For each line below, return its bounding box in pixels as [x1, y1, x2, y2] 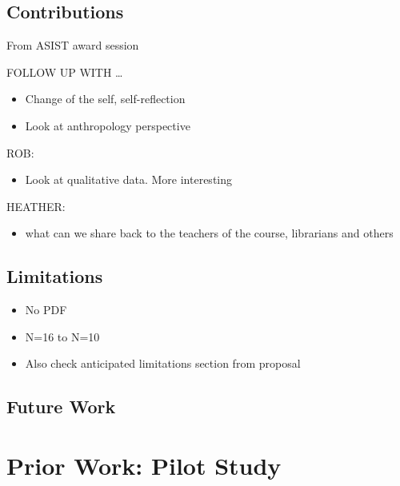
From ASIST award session [6, 37, 139, 54]
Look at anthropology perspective [25, 117, 190, 133]
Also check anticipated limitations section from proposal [25, 355, 301, 372]
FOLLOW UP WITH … [6, 63, 123, 80]
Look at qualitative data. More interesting [25, 171, 232, 188]
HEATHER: [6, 197, 66, 214]
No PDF [25, 301, 67, 318]
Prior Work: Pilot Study [6, 448, 282, 481]
